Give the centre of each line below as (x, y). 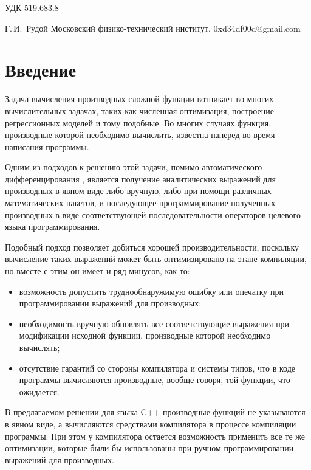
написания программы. (47, 146)
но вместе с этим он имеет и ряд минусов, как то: (97, 271)
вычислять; (39, 347)
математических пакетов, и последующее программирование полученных (140, 203)
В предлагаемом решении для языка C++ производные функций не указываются (155, 412)
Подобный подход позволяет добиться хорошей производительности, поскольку (152, 247)
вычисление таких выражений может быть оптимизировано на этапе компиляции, (156, 259)
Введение (41, 70)
